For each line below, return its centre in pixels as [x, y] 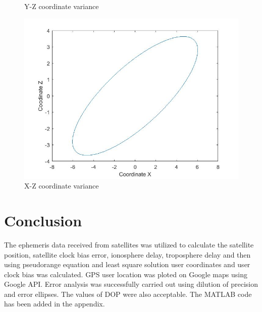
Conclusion [43, 220]
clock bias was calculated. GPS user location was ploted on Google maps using [126, 274]
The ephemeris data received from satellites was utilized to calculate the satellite [129, 244]
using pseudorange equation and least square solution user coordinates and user [127, 264]
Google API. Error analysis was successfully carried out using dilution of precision [131, 284]
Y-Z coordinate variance [62, 6]
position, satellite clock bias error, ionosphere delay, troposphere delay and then [127, 254]
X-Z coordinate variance [62, 186]
